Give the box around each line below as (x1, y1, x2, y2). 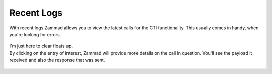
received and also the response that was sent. (9, 57, 105, 63)
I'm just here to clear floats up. (9, 43, 73, 49)
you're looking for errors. (9, 31, 61, 37)
